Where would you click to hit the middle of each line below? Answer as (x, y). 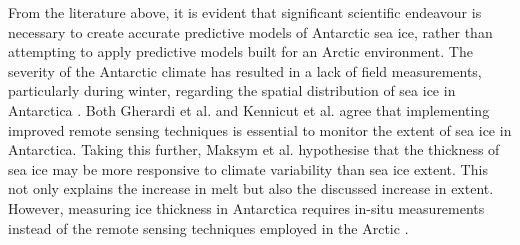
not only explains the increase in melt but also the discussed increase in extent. (251, 188)
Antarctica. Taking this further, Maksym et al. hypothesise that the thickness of (254, 149)
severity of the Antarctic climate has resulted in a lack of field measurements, (245, 70)
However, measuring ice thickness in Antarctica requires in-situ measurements (246, 207)
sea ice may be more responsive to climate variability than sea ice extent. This (248, 168)
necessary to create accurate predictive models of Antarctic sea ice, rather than (250, 31)
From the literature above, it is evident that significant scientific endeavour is (245, 12)
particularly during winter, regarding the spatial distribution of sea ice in (232, 90)
